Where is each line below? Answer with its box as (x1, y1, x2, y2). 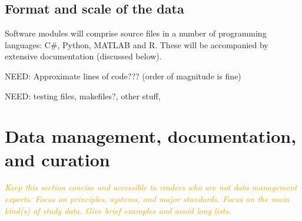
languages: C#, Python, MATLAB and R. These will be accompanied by (5, 38, 268, 51)
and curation (5, 147, 110, 171)
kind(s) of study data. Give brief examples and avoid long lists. (5, 204, 231, 216)
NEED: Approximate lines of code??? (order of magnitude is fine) (5, 69, 241, 82)
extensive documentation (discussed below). (5, 50, 162, 62)
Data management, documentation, (5, 124, 297, 148)
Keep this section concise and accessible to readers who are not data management (5, 181, 297, 193)
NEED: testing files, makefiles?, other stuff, (5, 89, 161, 102)
